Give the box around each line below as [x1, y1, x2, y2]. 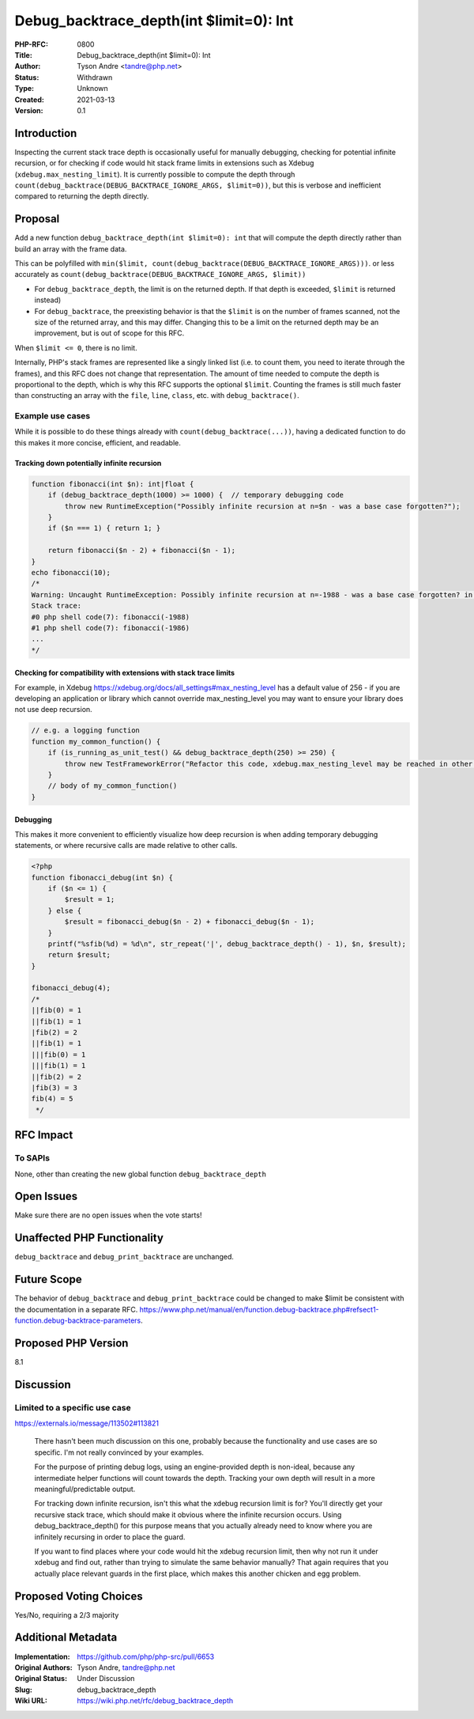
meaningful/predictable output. [34, 1484, 136, 1494]
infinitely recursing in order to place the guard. [34, 1532, 186, 1542]
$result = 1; [64, 895, 115, 904]
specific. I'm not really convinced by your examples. [34, 1448, 205, 1457]
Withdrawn [77, 72, 113, 82]
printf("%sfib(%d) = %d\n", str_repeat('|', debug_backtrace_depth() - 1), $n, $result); [47, 939, 407, 948]
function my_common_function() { [31, 736, 161, 746]
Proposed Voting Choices [14, 1589, 143, 1603]
